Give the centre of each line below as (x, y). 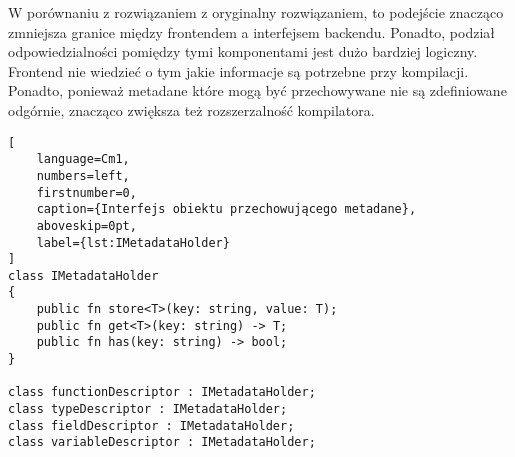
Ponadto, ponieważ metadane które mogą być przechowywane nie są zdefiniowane (257, 90)
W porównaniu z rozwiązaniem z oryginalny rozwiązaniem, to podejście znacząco (256, 12)
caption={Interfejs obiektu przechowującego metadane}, (226, 209)
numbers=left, (83, 175)
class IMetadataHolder (83, 275)
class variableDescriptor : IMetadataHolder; (162, 442)
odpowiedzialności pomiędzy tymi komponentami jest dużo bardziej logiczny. (243, 51)
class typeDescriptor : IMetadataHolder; (148, 409)
